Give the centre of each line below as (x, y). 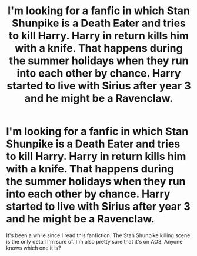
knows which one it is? (34, 248)
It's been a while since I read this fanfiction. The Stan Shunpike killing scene (98, 235)
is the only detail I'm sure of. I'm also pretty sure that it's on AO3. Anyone (94, 241)
